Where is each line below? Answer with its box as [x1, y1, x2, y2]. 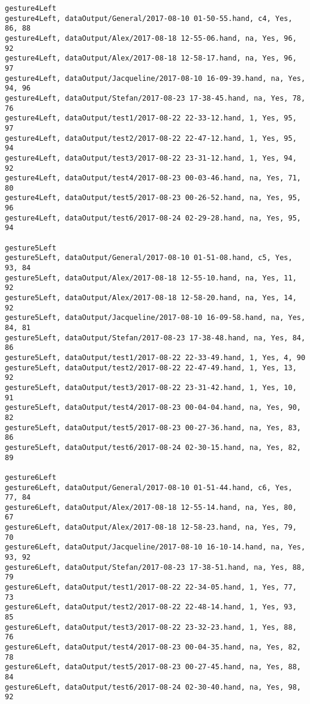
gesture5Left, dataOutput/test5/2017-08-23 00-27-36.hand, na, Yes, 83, [5, 423, 301, 432]
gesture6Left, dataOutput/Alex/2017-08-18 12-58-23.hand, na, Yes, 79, [5, 523, 297, 532]
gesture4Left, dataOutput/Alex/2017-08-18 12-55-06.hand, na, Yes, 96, [5, 34, 297, 43]
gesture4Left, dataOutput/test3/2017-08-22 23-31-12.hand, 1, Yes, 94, [5, 153, 297, 162]
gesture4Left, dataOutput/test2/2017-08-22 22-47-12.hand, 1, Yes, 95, [5, 134, 297, 143]
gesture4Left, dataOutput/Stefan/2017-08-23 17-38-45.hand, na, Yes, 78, [5, 93, 306, 102]
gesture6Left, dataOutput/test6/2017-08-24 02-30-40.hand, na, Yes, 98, [5, 682, 301, 691]
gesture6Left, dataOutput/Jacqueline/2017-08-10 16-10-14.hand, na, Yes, [5, 543, 306, 552]
